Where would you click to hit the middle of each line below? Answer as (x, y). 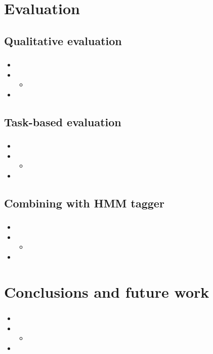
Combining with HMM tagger (84, 203)
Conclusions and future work (107, 291)
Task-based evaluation (63, 121)
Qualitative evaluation (63, 40)
